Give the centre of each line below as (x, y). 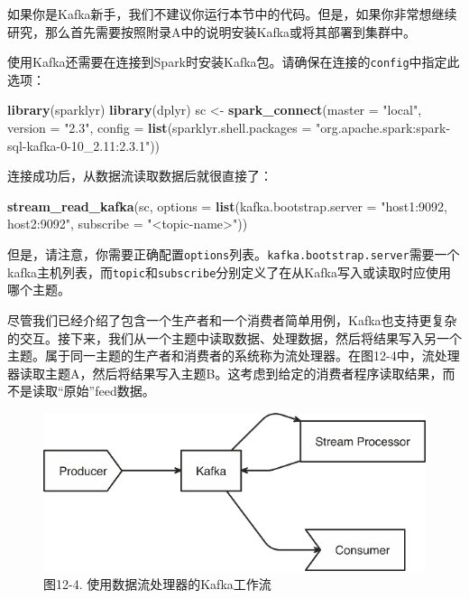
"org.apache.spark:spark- (383, 128)
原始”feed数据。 (109, 391)
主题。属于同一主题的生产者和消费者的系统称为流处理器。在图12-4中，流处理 (234, 356)
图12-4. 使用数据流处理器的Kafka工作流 (157, 583)
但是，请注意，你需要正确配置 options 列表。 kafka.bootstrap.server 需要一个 (234, 254)
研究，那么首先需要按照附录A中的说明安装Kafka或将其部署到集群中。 (212, 31)
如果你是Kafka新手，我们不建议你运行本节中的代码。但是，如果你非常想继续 (232, 14)
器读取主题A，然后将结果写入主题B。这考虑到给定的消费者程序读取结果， (225, 373)
